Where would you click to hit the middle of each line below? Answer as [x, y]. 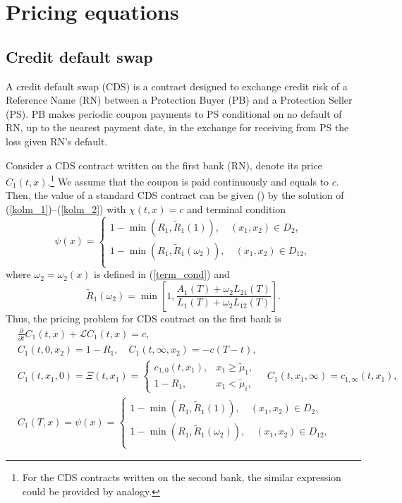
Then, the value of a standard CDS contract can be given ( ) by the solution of [175, 195]
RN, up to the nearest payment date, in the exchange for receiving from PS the [177, 127]
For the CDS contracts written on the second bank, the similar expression [182, 477]
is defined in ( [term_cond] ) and [162, 274]
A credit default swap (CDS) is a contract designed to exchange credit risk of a [177, 86]
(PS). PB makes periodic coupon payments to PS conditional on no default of [174, 113]
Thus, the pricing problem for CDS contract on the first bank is [144, 318]
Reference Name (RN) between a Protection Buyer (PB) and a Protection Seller [179, 100]
